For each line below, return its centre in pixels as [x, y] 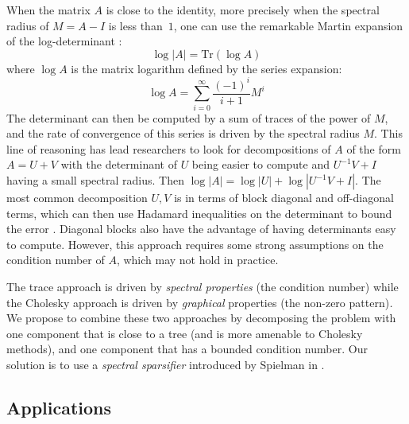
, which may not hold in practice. [197, 260]
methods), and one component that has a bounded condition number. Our [187, 349]
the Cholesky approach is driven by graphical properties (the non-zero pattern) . [200, 302]
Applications [59, 407]
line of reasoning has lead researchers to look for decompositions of [169, 148]
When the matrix [48, 10]
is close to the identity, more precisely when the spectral [243, 10]
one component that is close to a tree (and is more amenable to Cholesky [185, 333]
